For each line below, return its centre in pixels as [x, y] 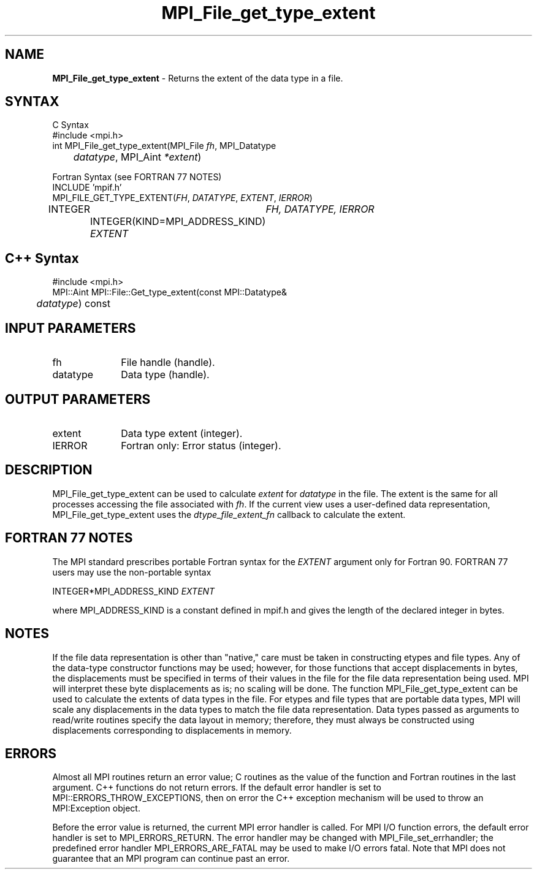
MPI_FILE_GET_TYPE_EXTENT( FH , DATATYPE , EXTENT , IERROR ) [182, 198]
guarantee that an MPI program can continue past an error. [171, 859]
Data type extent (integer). [182, 433]
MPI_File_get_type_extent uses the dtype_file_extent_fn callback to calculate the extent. [229, 514]
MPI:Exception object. [96, 808]
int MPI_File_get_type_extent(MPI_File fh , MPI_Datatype [164, 146]
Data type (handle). [165, 375]
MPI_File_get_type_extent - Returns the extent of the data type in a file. [198, 78]
